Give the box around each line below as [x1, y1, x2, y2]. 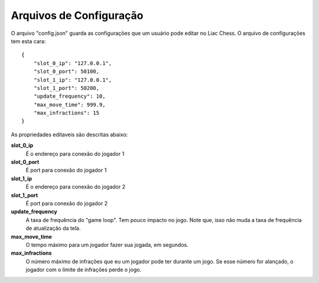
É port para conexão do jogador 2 [25, 200, 108, 207]
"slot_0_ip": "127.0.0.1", [33, 60, 112, 66]
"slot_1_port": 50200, [33, 85, 100, 91]
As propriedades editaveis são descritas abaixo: [11, 131, 128, 138]
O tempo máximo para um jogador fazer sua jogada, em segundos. [25, 241, 188, 248]
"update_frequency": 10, [33, 93, 106, 100]
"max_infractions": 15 [33, 110, 100, 117]
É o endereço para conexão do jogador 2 [25, 184, 126, 191]
